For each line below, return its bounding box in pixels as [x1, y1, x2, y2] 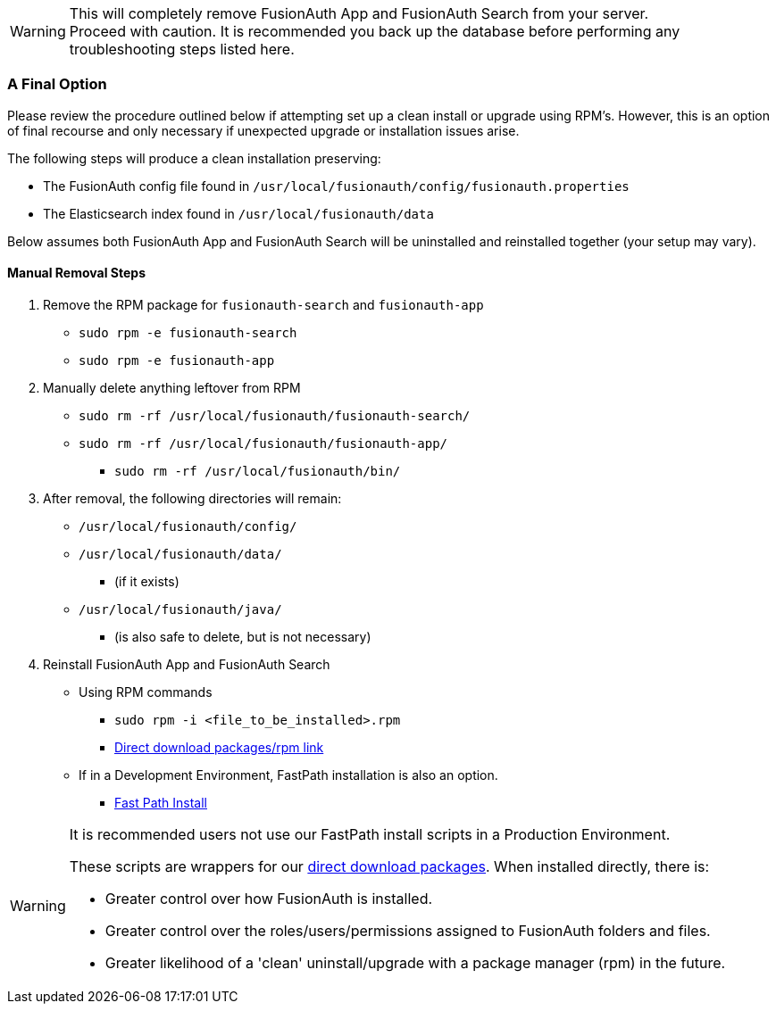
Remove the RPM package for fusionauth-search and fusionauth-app [43, 296, 484, 312]
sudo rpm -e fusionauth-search [79, 325, 297, 340]
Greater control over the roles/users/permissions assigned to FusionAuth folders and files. [104, 921, 711, 940]
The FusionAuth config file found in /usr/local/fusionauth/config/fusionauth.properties [43, 178, 630, 194]
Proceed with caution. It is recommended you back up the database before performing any [69, 22, 680, 40]
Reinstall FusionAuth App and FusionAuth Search [43, 656, 330, 672]
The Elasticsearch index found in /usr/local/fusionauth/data [43, 205, 434, 221]
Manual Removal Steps [7, 265, 146, 281]
